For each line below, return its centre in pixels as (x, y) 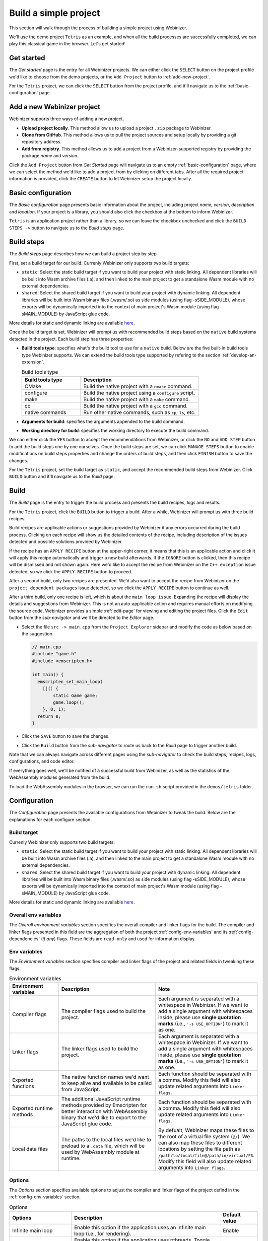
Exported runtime (33, 1108)
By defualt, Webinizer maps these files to (206, 1130)
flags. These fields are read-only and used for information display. (126, 939)
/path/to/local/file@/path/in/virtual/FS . (206, 1155)
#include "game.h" (54, 654)
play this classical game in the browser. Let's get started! (67, 44)
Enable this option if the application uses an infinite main (140, 1228)
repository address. (42, 142)
